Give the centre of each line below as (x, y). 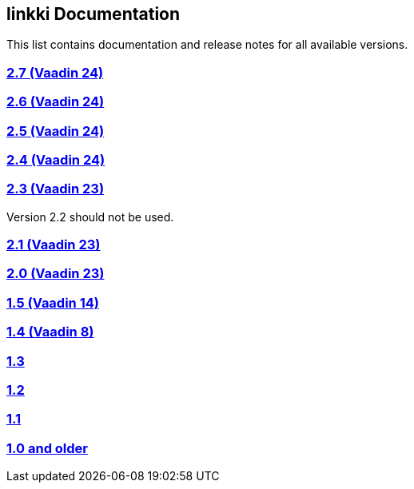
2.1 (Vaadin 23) (54, 245)
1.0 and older (47, 448)
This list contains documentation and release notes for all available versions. (207, 45)
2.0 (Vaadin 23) (56, 274)
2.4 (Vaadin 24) (56, 159)
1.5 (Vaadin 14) (53, 302)
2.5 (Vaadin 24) (56, 131)
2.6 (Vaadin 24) (56, 102)
